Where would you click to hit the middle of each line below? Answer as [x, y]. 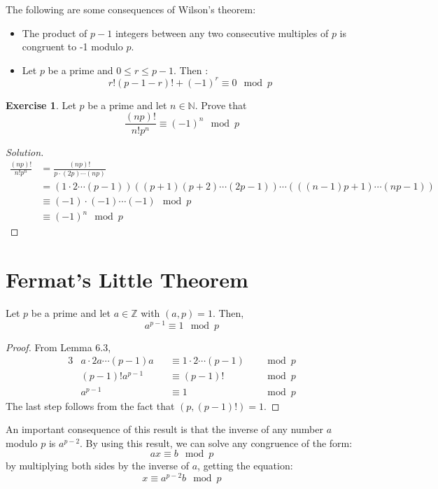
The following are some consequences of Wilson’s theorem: [131, 9]
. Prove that [221, 105]
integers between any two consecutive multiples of [222, 33]
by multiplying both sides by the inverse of [98, 466]
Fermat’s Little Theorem [127, 279]
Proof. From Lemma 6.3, [58, 347]
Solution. [25, 151]
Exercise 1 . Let [41, 105]
